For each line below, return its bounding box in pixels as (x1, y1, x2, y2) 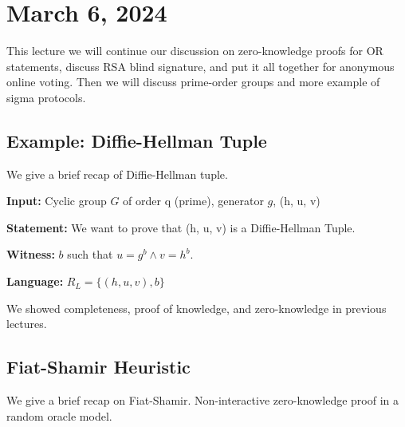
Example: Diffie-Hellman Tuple (6, 128, 267, 152)
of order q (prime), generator (123, 192, 264, 209)
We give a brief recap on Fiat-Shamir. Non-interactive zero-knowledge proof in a (6, 392, 399, 409)
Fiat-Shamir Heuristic (6, 354, 191, 379)
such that (67, 246, 113, 263)
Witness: (6, 246, 55, 263)
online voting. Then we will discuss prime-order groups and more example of (6, 73, 380, 90)
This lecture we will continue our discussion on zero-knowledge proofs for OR (6, 42, 383, 59)
